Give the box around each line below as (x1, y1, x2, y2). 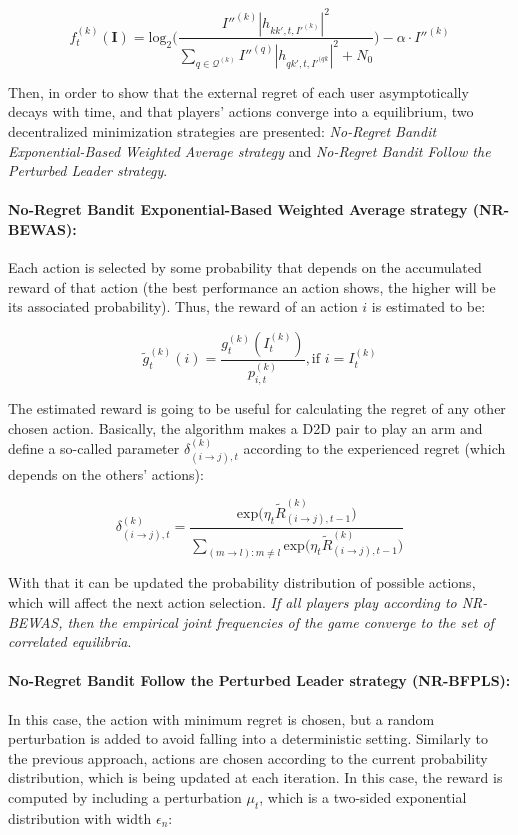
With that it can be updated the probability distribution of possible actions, (8, 572, 476, 593)
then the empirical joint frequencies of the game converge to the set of (67, 611, 494, 632)
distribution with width (8, 807, 152, 828)
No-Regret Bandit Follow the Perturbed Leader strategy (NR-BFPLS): (8, 670, 511, 691)
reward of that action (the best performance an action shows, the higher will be (8, 276, 496, 297)
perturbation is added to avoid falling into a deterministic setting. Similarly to (8, 728, 488, 749)
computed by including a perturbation (8, 786, 242, 807)
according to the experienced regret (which (243, 438, 506, 459)
